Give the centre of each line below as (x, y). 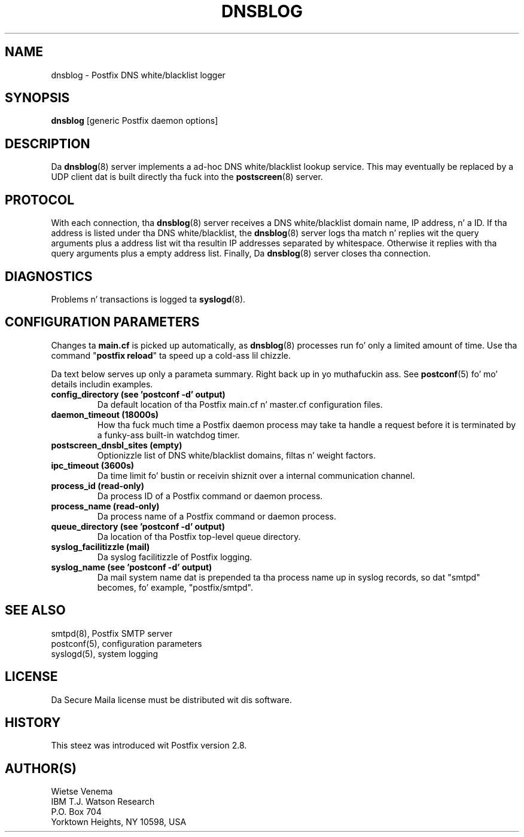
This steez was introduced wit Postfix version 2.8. (149, 746)
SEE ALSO (35, 610)
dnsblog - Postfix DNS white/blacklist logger (138, 75)
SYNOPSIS (37, 98)
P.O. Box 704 (76, 812)
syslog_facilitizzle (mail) (100, 546)
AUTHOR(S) (41, 768)
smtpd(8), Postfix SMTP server (112, 633)
